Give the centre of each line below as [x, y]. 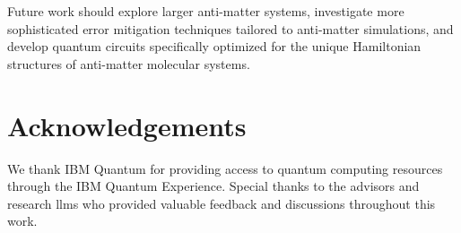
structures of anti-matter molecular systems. [129, 63]
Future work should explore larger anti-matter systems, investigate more [206, 11]
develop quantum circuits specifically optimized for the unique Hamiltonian [214, 46]
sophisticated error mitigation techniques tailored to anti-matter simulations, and [230, 28]
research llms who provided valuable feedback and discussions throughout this [222, 203]
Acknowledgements [127, 125]
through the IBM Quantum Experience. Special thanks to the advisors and [213, 186]
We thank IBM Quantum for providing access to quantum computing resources [225, 168]
